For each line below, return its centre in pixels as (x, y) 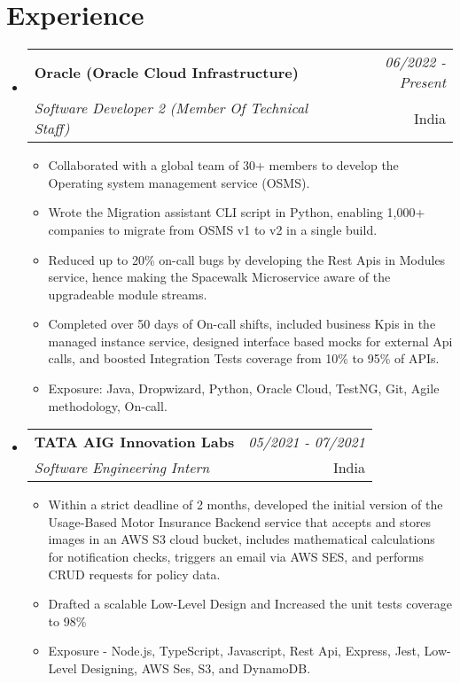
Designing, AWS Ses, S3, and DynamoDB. (196, 668)
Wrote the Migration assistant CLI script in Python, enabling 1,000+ (237, 212)
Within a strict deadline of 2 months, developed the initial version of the (246, 504)
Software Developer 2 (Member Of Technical (171, 108)
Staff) (52, 128)
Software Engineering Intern (122, 468)
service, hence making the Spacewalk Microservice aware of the (219, 277)
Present (422, 82)
